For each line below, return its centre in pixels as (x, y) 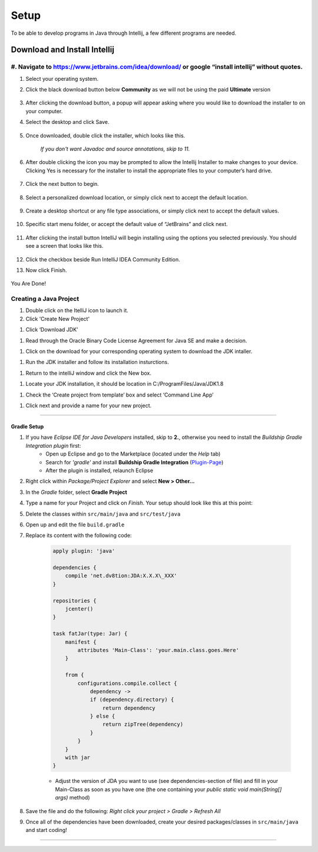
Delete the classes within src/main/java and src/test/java (103, 514)
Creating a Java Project (45, 299)
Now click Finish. (46, 270)
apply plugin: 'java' (84, 551)
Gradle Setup (27, 427)
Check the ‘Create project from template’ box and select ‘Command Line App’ (120, 395)
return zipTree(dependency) (143, 725)
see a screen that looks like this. (64, 246)
